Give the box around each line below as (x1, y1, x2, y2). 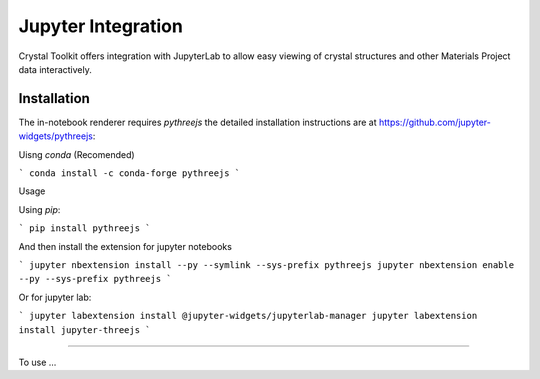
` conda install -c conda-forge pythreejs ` (18, 168, 241, 179)
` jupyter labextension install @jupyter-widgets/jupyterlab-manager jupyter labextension (18, 310, 478, 322)
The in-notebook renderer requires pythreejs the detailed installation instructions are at (18, 116, 377, 128)
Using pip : (18, 203, 61, 215)
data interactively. (18, 63, 92, 75)
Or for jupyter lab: (18, 291, 92, 303)
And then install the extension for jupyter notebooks (18, 240, 232, 252)
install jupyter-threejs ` (18, 324, 151, 335)
